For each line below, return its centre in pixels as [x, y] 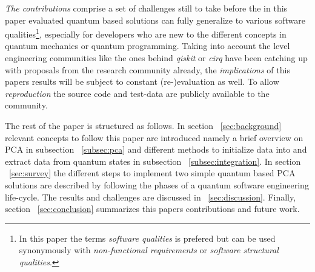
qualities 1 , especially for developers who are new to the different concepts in [146, 33]
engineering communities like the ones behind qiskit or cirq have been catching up [156, 58]
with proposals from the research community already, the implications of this [148, 69]
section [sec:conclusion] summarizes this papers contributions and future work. [152, 209]
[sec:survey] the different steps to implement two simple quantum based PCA [152, 173]
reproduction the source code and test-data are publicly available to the [137, 93]
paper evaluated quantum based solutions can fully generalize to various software [155, 20]
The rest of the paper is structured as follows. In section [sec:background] [143, 125]
